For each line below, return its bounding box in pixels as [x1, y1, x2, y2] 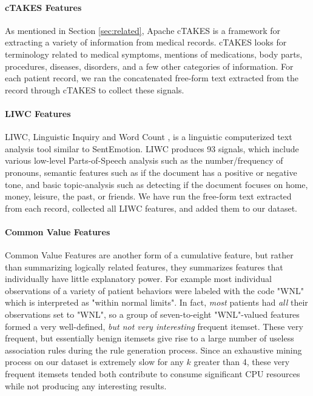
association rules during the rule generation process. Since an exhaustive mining [5, 343, 302, 356]
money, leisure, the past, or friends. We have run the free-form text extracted [5, 190, 292, 203]
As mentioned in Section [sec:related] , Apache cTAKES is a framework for [5, 24, 281, 36]
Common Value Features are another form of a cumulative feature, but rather [5, 249, 294, 261]
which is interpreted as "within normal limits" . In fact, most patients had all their [5, 296, 308, 309]
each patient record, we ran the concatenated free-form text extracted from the [5, 72, 299, 84]
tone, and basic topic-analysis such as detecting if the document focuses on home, [5, 178, 308, 190]
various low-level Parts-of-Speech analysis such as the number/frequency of [5, 154, 283, 167]
